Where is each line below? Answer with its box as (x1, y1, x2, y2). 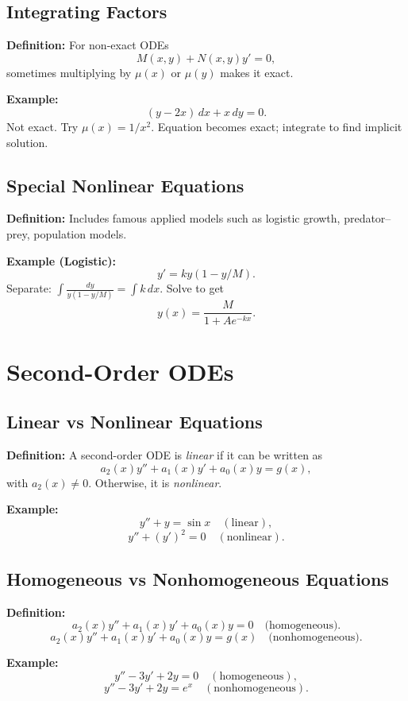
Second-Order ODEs (6, 354, 234, 387)
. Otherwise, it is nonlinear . (88, 474, 222, 490)
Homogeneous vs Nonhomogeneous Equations (6, 566, 389, 591)
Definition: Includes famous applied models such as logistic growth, (6, 210, 341, 227)
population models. (33, 225, 127, 242)
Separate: (6, 280, 52, 296)
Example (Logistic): (6, 252, 116, 269)
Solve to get (166, 280, 225, 296)
